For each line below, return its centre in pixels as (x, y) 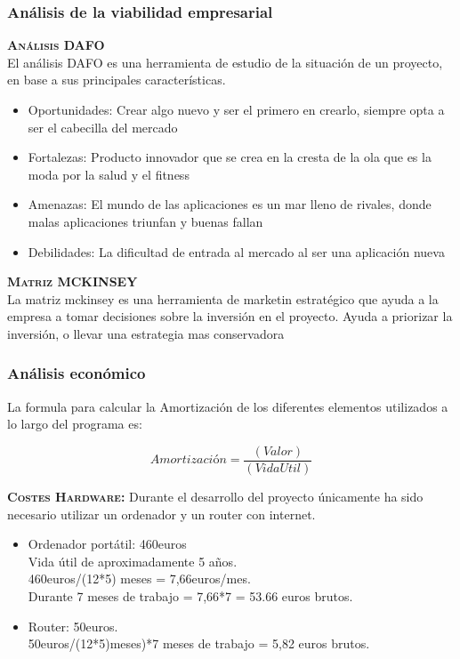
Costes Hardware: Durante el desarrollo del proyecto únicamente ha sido (215, 496)
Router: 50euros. (73, 626)
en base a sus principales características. (117, 80)
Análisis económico (77, 373)
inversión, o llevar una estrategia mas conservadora (146, 333)
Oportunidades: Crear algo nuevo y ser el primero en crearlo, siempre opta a (236, 109)
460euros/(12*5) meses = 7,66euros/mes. (139, 579)
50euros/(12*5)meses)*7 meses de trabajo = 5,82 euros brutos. (199, 643)
